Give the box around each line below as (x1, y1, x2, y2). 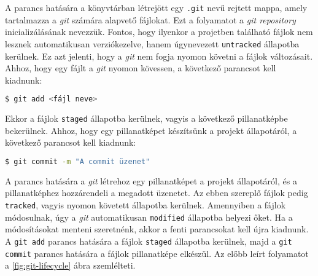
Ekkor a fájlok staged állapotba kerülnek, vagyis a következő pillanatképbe (5, 112, 288, 125)
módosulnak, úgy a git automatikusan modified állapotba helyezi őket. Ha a (5, 210, 293, 223)
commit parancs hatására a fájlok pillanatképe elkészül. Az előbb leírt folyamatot (5, 246, 309, 259)
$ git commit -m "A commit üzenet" (5, 157, 150, 166)
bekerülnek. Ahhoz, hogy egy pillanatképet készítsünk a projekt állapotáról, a (5, 124, 297, 136)
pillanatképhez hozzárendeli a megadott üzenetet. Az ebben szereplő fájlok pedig (5, 186, 308, 199)
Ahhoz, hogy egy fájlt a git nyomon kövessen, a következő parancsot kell (5, 61, 276, 74)
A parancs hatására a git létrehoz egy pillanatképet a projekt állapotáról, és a (5, 174, 297, 187)
